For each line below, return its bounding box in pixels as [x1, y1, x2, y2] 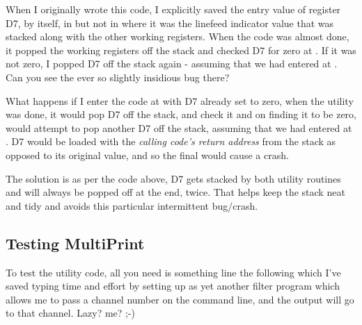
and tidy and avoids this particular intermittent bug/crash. [6, 198, 258, 212]
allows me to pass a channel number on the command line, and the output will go [6, 292, 354, 306]
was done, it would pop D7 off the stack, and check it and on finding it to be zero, [6, 107, 356, 122]
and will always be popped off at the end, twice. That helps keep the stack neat [6, 185, 345, 199]
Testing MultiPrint [6, 232, 145, 253]
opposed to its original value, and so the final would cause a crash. [6, 147, 289, 162]
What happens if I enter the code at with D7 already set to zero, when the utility [6, 93, 354, 108]
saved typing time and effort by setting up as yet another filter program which [6, 278, 340, 293]
